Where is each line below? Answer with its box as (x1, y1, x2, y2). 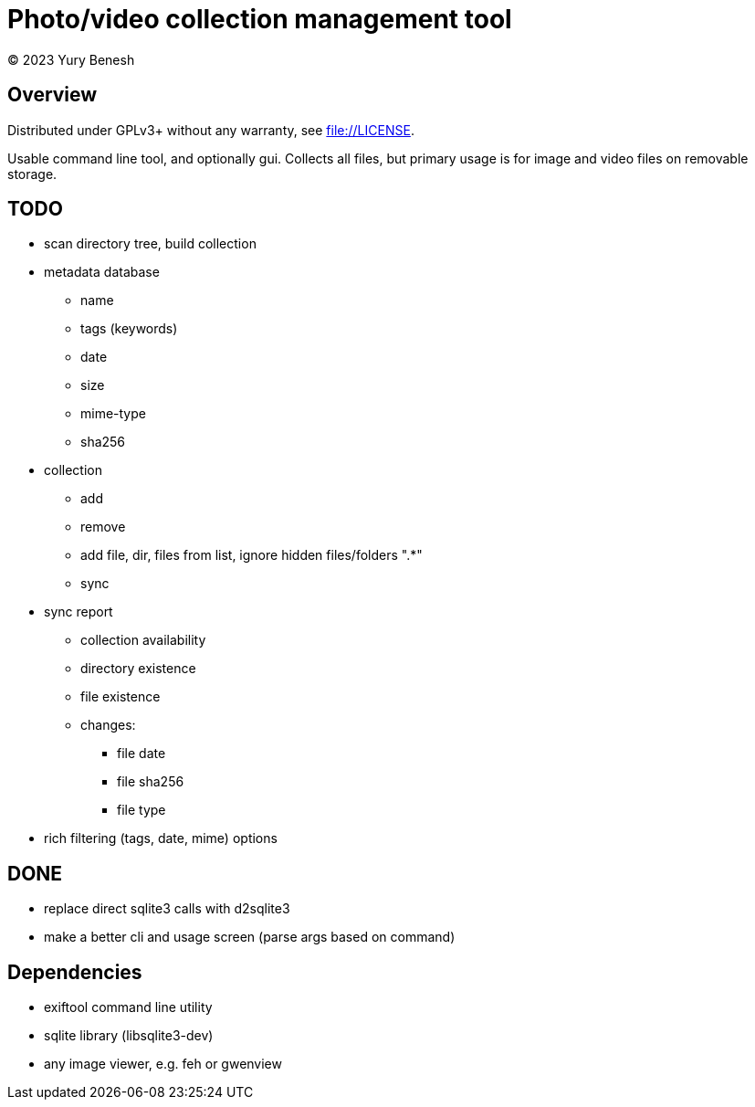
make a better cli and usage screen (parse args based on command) (44, 929, 456, 945)
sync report (44, 604, 113, 620)
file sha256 (117, 774, 184, 790)
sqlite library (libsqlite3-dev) (44, 1028, 214, 1044)
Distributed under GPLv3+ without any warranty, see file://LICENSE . (7, 121, 414, 138)
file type (117, 802, 166, 818)
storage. (7, 165, 58, 182)
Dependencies (7, 960, 142, 984)
